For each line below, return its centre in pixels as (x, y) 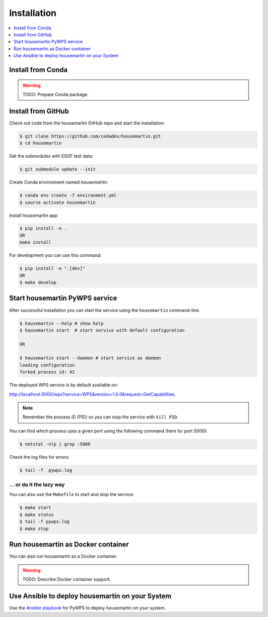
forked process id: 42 (47, 372)
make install (35, 242)
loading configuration (47, 365)
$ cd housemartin (41, 143)
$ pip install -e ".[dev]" (52, 268)
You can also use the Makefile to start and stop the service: (71, 495)
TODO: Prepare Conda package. (56, 94)
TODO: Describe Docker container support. (67, 579)
